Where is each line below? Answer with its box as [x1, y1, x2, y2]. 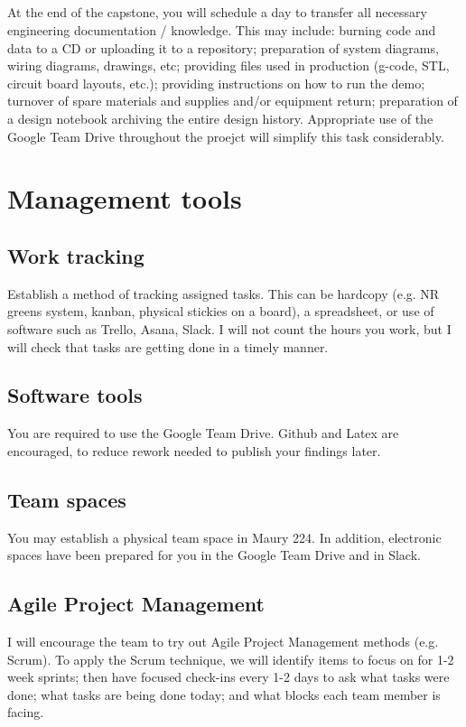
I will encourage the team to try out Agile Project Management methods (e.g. [7, 632, 439, 651]
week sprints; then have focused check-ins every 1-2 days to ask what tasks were [7, 667, 450, 686]
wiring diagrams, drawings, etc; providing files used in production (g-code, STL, [7, 56, 450, 75]
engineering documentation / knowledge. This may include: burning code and [7, 20, 436, 39]
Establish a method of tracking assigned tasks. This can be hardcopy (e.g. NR [7, 284, 440, 303]
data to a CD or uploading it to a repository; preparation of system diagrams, [7, 38, 439, 57]
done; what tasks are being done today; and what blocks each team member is [7, 685, 441, 704]
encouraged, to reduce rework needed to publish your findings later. [7, 441, 381, 460]
